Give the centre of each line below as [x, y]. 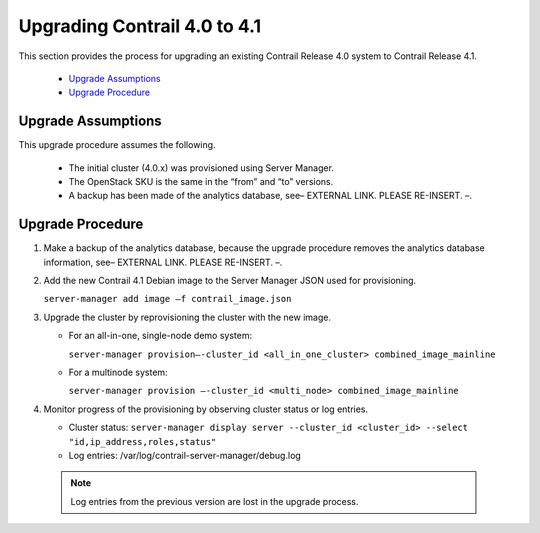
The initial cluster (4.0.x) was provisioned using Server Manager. [201, 167]
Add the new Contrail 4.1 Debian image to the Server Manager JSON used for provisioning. [230, 281]
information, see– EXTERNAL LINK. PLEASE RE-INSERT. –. [163, 262]
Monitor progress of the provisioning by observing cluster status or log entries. [206, 409]
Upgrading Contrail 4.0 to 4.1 [140, 26]
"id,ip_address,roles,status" [142, 441]
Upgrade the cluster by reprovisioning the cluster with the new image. [187, 317]
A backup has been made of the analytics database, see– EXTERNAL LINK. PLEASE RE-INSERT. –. [270, 196]
